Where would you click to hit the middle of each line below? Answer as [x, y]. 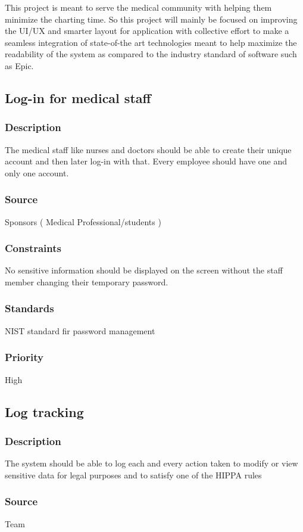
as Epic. [19, 65]
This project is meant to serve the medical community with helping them [138, 7]
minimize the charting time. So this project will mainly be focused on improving [151, 19]
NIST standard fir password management [80, 330]
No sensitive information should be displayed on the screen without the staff [144, 270]
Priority [24, 357]
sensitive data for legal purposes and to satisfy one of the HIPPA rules [133, 475]
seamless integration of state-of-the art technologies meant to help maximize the [151, 42]
